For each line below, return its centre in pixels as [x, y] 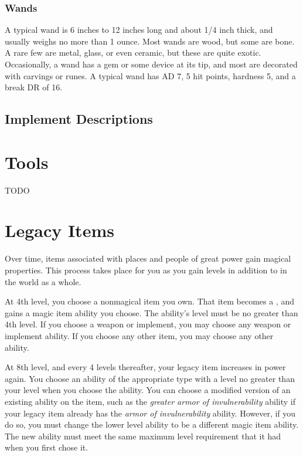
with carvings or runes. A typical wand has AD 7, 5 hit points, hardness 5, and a [150, 75]
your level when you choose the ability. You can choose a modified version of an [148, 390]
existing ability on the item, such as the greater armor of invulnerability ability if [150, 401]
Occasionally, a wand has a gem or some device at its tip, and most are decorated [151, 64]
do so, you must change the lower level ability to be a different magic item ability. [152, 424]
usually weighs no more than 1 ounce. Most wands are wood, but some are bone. [150, 41]
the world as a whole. [43, 281]
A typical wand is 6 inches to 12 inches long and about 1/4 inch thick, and [139, 30]
